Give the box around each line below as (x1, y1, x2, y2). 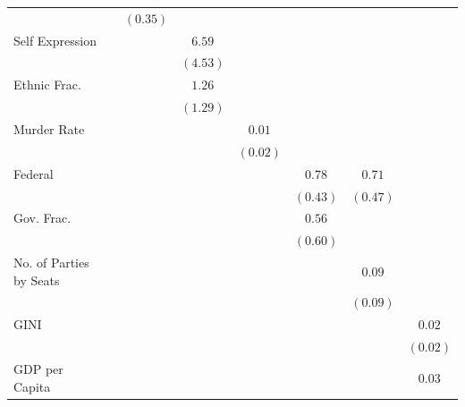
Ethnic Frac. (13, 75, 81, 94)
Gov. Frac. (13, 208, 72, 227)
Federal (13, 164, 54, 182)
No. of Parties (13, 253, 89, 272)
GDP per (13, 360, 63, 377)
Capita (13, 377, 51, 395)
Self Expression (13, 30, 97, 49)
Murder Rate (13, 119, 85, 138)
